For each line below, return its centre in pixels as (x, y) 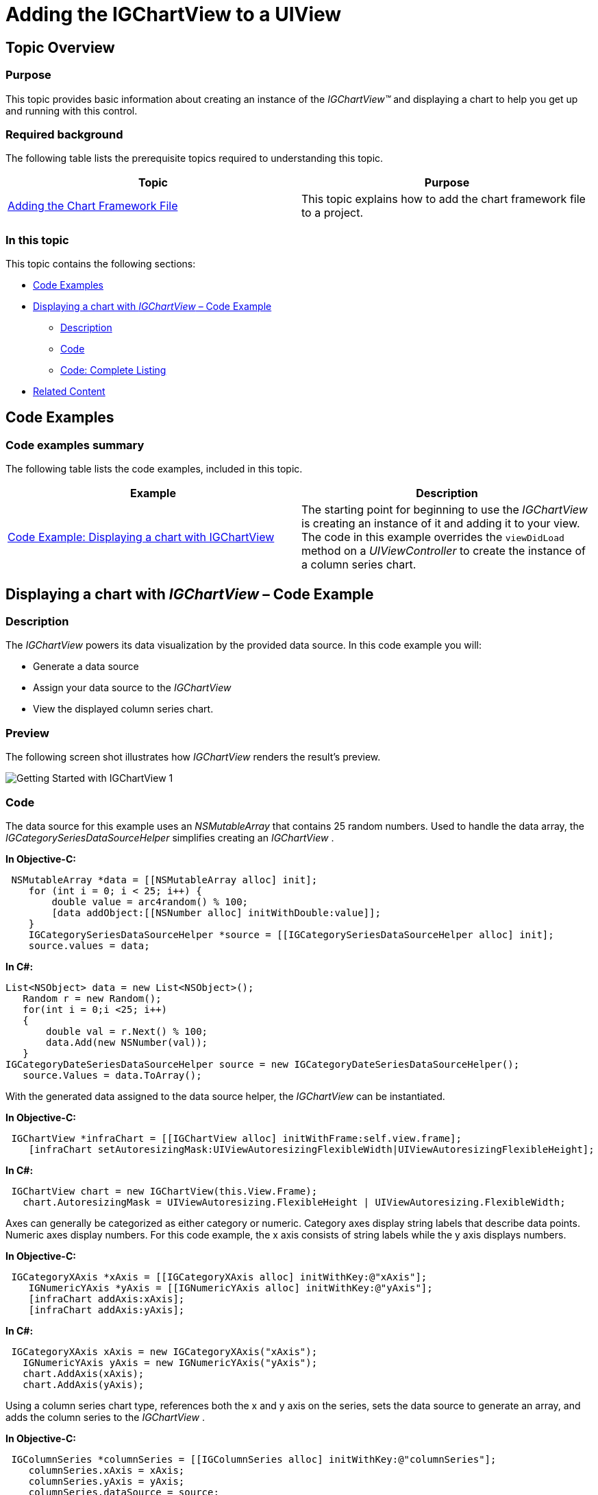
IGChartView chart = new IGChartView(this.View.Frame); (164, 1191)
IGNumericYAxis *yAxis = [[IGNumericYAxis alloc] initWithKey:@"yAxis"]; (231, 1288)
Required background (64, 134)
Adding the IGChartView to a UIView (174, 14)
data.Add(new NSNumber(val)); (127, 1042)
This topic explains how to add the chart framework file (444, 199)
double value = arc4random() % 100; (150, 901)
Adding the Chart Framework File (93, 206)
